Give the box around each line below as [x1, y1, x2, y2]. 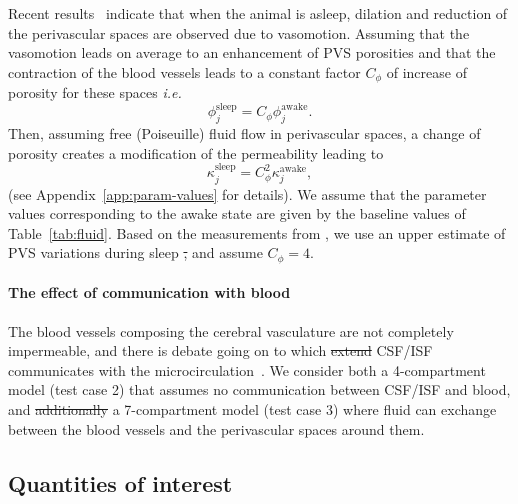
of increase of [386, 61, 467, 82]
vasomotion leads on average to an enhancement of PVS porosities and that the [8, 42, 496, 63]
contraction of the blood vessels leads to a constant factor [8, 61, 361, 82]
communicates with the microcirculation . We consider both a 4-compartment [8, 359, 486, 380]
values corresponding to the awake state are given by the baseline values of [8, 203, 466, 224]
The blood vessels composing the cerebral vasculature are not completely [8, 320, 454, 341]
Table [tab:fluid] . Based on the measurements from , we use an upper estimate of [8, 222, 506, 243]
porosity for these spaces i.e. [8, 82, 182, 103]
